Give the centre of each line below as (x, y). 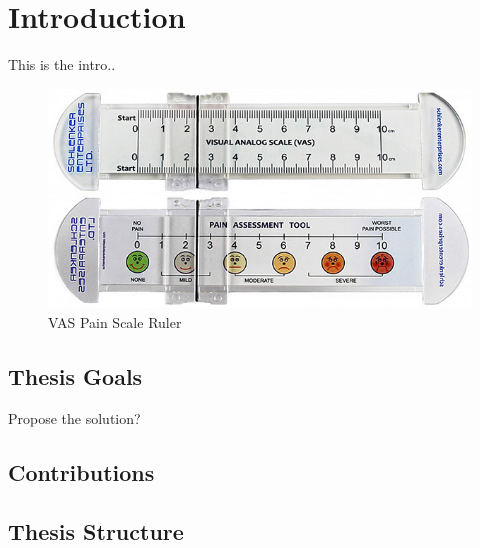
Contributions (81, 471)
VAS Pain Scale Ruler (115, 322)
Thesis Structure (96, 530)
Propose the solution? (74, 417)
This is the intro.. (62, 64)
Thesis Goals (75, 376)
